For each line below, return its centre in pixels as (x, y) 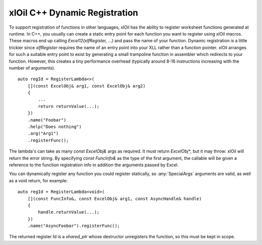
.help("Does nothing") (55, 127)
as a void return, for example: (38, 180)
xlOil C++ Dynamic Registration (74, 13)
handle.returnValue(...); (69, 212)
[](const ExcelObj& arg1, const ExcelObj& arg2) (86, 86)
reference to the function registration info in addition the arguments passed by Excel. (94, 165)
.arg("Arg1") (43, 133)
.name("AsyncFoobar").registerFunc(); (74, 226)
